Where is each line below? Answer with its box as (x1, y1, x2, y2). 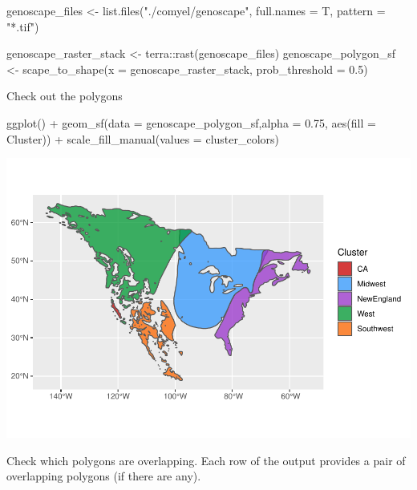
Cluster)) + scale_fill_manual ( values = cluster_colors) (6, 130, 280, 147)
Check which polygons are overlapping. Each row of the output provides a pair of (6, 452, 406, 468)
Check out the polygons (6, 87, 123, 104)
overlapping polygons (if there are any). (6, 468, 201, 484)
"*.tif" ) (6, 18, 39, 34)
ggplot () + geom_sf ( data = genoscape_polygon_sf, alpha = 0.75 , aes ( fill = (6, 114, 376, 131)
